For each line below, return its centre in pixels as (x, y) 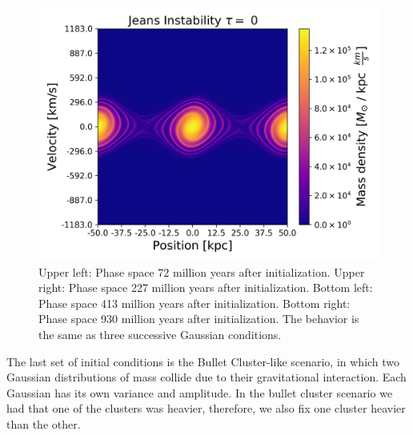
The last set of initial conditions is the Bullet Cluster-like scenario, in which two (203, 361)
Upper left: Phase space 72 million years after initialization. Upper (202, 271)
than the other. (44, 423)
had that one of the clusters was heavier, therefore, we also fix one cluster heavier (206, 408)
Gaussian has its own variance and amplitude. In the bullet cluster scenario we (200, 392)
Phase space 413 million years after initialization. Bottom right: (194, 303)
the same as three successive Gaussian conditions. (160, 334)
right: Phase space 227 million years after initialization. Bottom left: (206, 287)
